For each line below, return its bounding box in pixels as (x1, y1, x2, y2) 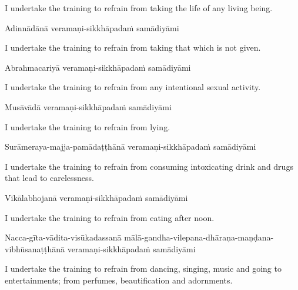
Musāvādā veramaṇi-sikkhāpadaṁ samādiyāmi (5, 100, 172, 113)
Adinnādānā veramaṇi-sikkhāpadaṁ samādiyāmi (5, 21, 179, 34)
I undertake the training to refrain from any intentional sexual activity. (5, 81, 261, 93)
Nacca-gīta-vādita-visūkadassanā (5, 231, 122, 243)
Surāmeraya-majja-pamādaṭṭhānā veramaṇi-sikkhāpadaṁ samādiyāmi (5, 140, 256, 153)
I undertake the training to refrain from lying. (5, 120, 170, 133)
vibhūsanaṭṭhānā (5, 242, 65, 255)
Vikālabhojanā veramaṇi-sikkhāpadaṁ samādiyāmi (5, 191, 188, 203)
